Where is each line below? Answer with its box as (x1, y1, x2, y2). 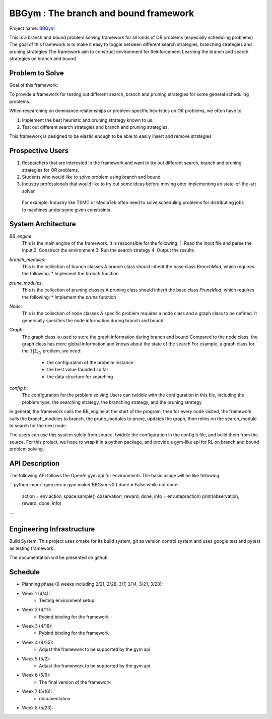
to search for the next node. (9, 422, 67, 429)
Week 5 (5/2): (22, 655, 50, 661)
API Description (9, 459, 60, 468)
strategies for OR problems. (22, 167, 80, 173)
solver (22, 188, 35, 194)
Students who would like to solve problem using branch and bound (22, 174, 161, 180)
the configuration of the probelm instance (47, 359, 133, 366)
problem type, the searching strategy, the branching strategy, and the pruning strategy (22, 399, 202, 405)
